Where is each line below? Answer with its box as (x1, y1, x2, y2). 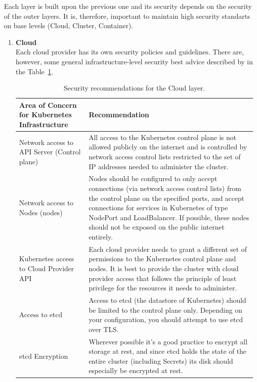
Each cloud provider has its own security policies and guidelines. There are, (15, 47, 244, 57)
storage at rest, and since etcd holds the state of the (88, 346, 247, 356)
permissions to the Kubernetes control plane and (88, 253, 236, 264)
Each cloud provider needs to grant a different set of (88, 243, 247, 254)
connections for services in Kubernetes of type (88, 202, 228, 213)
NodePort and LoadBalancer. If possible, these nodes (88, 212, 249, 222)
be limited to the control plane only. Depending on (88, 304, 242, 315)
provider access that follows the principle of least (88, 273, 237, 283)
